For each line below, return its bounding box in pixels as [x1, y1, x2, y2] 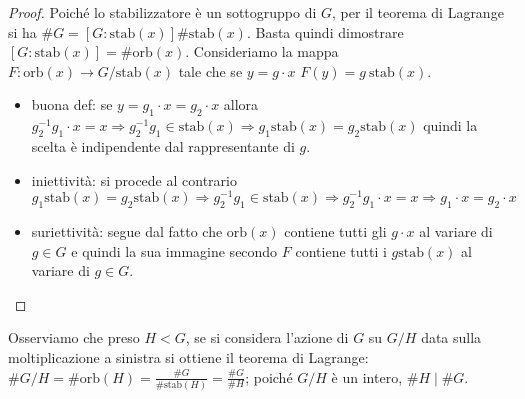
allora [223, 94, 259, 115]
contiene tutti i [295, 240, 387, 261]
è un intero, [331, 366, 403, 387]
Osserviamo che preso [8, 327, 140, 348]
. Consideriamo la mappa [185, 41, 339, 62]
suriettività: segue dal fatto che [31, 221, 223, 242]
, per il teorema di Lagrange [332, 2, 504, 22]
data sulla [421, 327, 482, 348]
